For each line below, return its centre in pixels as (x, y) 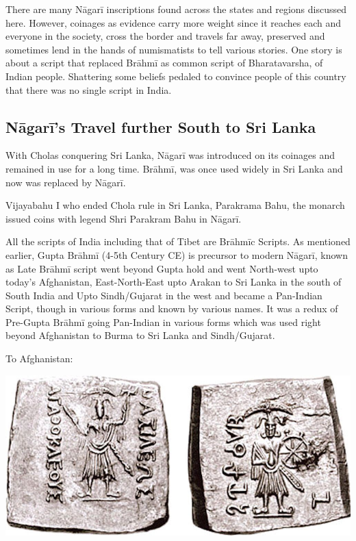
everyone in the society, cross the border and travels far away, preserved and (165, 36)
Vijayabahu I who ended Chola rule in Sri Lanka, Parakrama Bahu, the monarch (175, 205)
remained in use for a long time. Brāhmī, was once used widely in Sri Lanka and (174, 168)
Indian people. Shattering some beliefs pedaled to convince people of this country (176, 76)
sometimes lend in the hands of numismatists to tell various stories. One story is (174, 49)
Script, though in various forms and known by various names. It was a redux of (172, 309)
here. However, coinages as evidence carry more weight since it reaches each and (174, 22)
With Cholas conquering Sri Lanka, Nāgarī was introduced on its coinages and (170, 155)
